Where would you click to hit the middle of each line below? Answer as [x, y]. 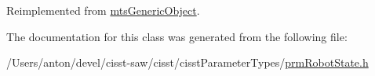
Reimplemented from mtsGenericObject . [103, 10]
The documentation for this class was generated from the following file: [177, 36]
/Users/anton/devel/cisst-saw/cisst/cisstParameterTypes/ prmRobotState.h [187, 62]
